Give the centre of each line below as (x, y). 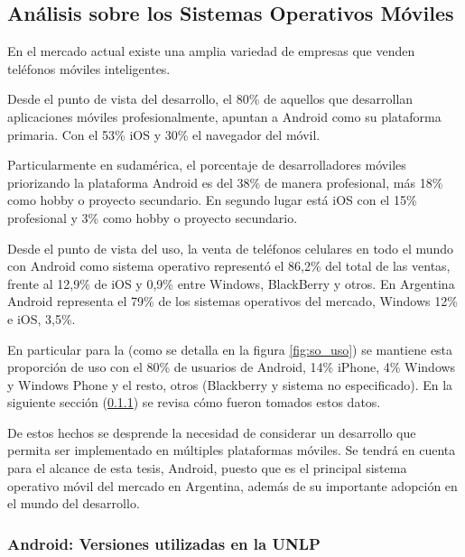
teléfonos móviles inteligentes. (89, 68)
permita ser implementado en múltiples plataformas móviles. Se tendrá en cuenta (232, 450)
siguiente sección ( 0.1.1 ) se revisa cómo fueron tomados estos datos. (194, 402)
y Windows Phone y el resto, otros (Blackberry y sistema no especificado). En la (230, 384)
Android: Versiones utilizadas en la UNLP (164, 543)
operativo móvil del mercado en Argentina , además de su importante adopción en (232, 485)
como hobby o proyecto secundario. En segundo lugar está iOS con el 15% (212, 200)
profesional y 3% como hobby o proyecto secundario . (153, 217)
